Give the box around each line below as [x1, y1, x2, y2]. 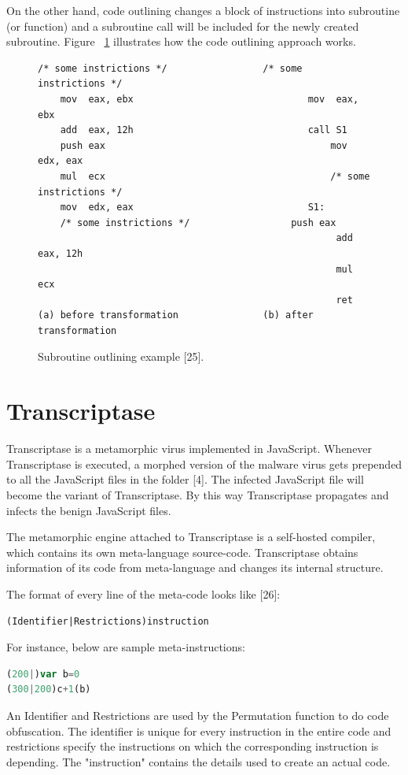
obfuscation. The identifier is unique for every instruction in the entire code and [6, 722, 391, 739]
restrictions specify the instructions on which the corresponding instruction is [6, 738, 379, 755]
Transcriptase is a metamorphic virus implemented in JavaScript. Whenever [6, 440, 373, 457]
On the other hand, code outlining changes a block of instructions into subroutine [6, 2, 400, 18]
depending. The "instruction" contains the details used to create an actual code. [6, 753, 391, 769]
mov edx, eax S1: [60, 202, 325, 213]
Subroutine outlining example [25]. [38, 348, 204, 365]
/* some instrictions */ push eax [60, 217, 336, 228]
